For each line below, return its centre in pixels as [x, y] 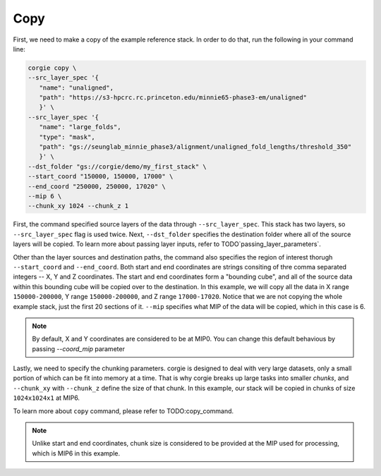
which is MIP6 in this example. [76, 453]
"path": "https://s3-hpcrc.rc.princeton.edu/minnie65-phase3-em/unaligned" [173, 98]
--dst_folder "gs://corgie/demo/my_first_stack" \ [117, 166]
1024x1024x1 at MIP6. [47, 398]
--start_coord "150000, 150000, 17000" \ [101, 177]
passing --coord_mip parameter [78, 348]
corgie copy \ [52, 68]
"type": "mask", [67, 137]
